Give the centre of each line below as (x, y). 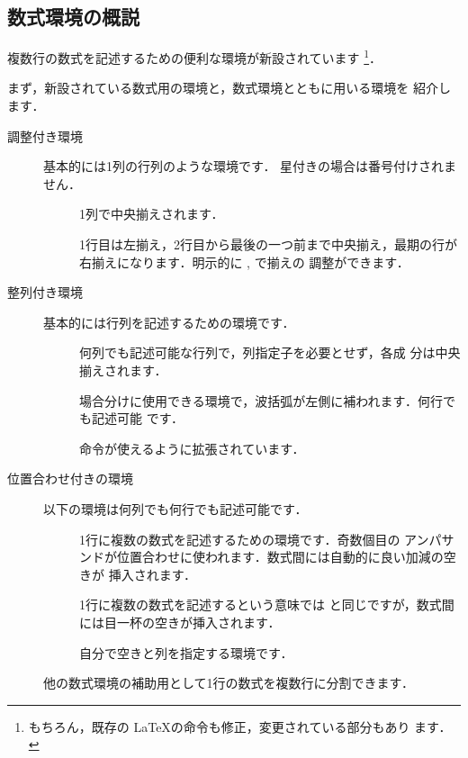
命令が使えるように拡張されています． (192, 448)
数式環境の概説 (73, 17)
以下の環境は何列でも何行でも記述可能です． (175, 508)
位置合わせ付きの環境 (70, 478)
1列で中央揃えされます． (152, 214)
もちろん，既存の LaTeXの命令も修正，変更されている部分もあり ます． (240, 726)
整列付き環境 (45, 292)
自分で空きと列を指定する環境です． (186, 652)
